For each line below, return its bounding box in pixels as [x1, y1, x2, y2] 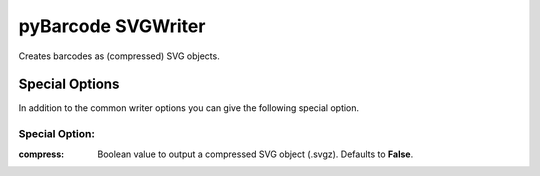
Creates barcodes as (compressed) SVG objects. [18, 50, 220, 62]
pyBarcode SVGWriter [18, 15, 206, 37]
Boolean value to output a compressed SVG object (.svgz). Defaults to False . [97, 148, 414, 160]
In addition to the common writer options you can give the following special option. [18, 102, 360, 114]
